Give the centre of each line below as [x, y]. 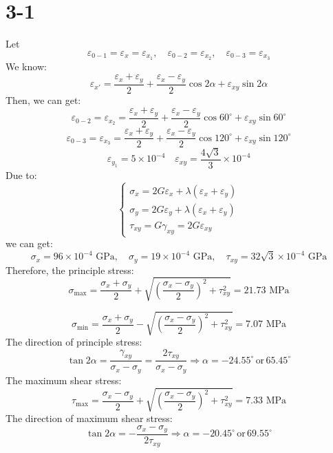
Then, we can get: [43, 99]
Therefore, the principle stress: [70, 270]
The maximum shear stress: [64, 380]
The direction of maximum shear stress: [89, 418]
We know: [26, 66]
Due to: [21, 175]
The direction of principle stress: [74, 342]
